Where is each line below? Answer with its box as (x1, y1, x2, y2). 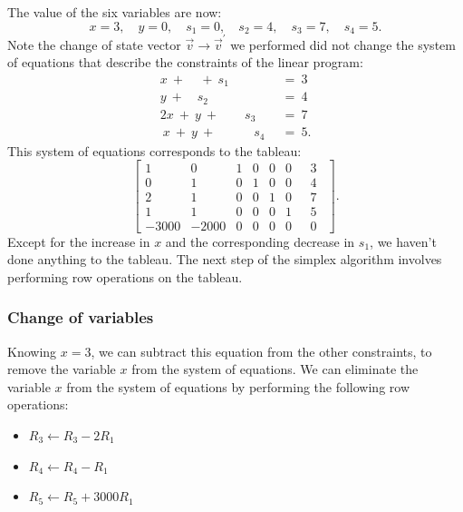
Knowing (7, 341, 57, 360)
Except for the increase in (7, 231, 150, 251)
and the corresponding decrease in (165, 231, 355, 251)
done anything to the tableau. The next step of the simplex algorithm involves (7, 250, 442, 269)
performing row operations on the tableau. (7, 267, 243, 286)
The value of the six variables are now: (7, 3, 222, 21)
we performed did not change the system (230, 34, 456, 54)
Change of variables (7, 306, 154, 329)
